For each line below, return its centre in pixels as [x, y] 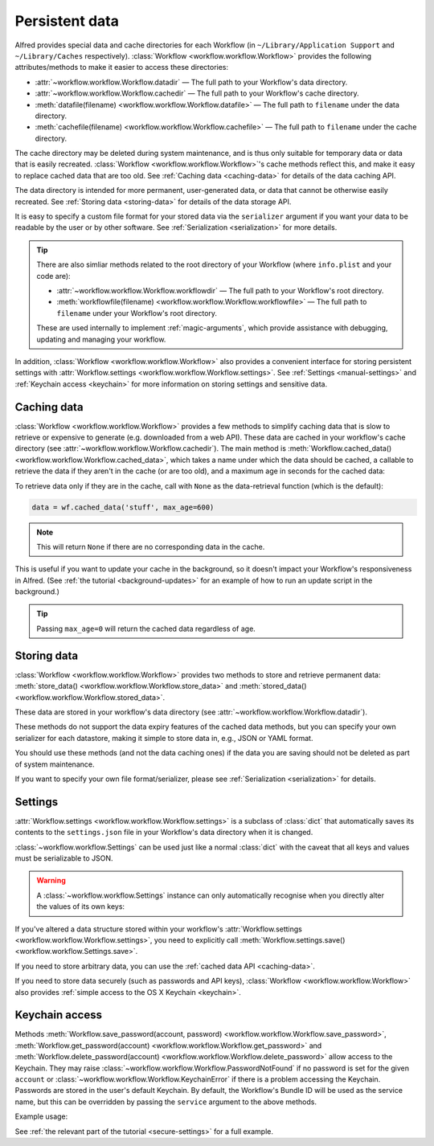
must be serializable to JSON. [64, 858]
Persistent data [67, 21]
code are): [54, 276]
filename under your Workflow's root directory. [137, 313]
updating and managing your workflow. [101, 339]
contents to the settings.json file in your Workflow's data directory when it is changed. [164, 833]
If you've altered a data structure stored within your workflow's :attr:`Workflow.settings [159, 929]
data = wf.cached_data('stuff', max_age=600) [123, 507]
